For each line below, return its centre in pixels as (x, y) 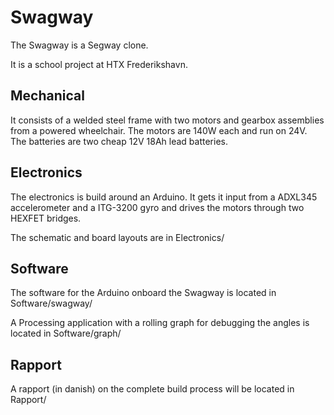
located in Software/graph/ (66, 333)
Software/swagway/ (51, 303)
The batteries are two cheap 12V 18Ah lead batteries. (119, 141)
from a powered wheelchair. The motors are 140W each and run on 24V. (159, 130)
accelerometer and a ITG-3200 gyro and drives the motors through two (157, 207)
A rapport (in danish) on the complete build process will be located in (152, 389)
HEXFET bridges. (46, 218)
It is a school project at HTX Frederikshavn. (99, 64)
